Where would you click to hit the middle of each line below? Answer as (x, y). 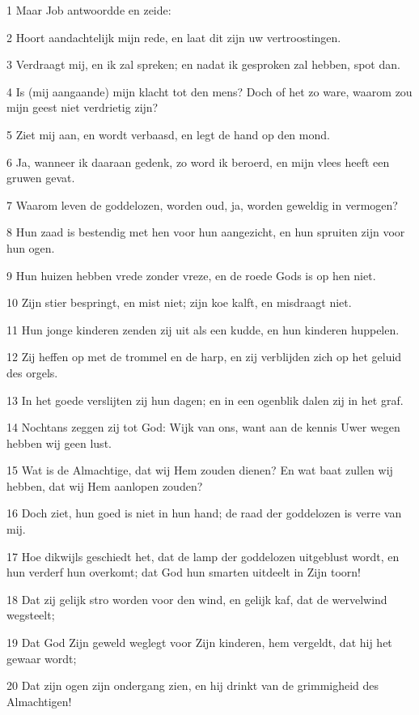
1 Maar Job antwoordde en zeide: (89, 10)
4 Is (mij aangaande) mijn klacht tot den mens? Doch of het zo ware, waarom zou (209, 91)
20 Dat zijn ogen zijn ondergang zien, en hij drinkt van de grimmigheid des (193, 685)
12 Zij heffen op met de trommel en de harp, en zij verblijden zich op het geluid (204, 357)
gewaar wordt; (42, 658)
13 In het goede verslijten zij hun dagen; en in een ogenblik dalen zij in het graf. (205, 400)
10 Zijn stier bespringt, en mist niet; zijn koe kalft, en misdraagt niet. (179, 302)
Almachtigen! (39, 701)
